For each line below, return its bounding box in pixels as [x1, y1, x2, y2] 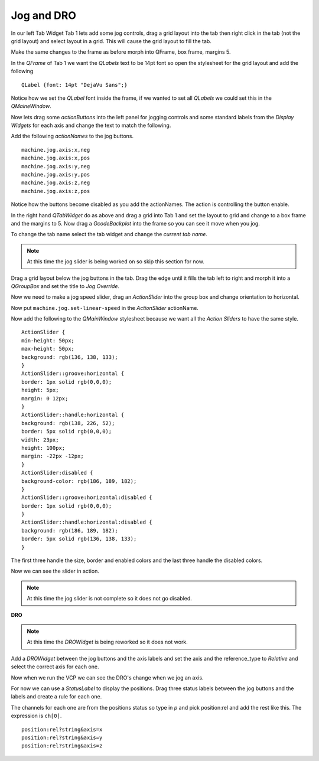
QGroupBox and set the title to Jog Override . [11, 282, 120, 289]
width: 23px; [21, 436, 59, 443]
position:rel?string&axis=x [21, 726, 103, 733]
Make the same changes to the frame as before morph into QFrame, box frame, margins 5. [11, 48, 231, 55]
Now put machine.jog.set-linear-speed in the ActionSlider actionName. [11, 304, 199, 311]
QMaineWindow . [11, 103, 51, 110]
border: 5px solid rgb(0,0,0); [21, 428, 112, 435]
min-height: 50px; [21, 337, 75, 344]
